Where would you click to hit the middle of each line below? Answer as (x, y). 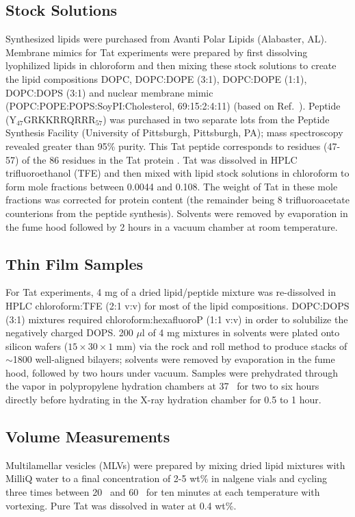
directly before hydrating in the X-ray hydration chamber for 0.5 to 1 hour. (163, 400)
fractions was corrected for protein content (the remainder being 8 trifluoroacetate (177, 200)
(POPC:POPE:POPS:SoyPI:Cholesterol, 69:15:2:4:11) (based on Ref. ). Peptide (173, 106)
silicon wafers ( (37, 345)
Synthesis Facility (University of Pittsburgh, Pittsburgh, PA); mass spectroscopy (174, 133)
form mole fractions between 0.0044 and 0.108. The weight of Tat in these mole (172, 186)
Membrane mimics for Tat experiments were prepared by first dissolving (157, 52)
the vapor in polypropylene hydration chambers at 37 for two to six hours (162, 386)
